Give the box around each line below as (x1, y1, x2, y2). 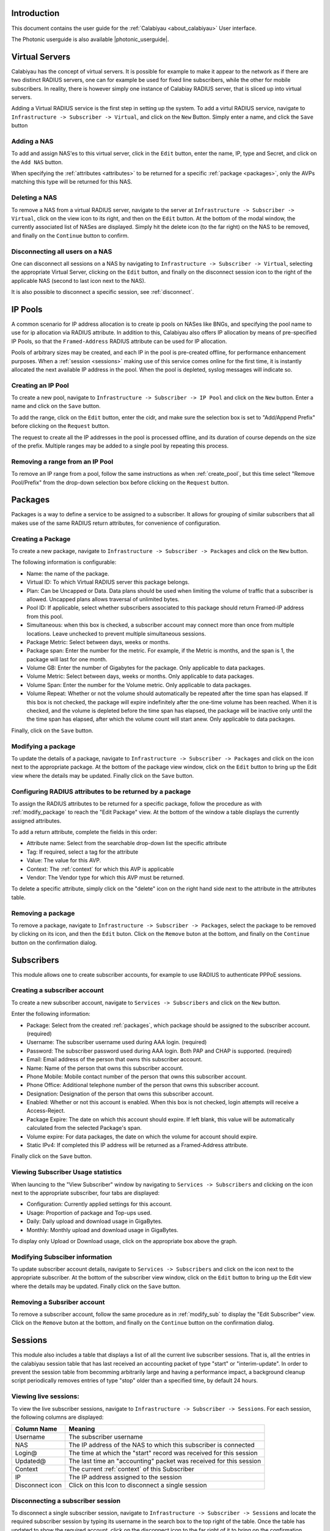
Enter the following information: (11, 1010, 91, 1018)
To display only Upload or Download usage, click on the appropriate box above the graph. (11, 1237, 238, 1244)
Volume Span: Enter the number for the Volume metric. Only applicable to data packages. (26, 681, 252, 688)
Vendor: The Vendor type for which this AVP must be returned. (26, 874, 185, 881)
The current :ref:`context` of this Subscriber (68, 1465, 195, 1473)
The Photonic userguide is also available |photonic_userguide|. (11, 36, 169, 43)
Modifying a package (11, 742, 76, 750)
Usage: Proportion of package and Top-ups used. (26, 1209, 152, 1216)
